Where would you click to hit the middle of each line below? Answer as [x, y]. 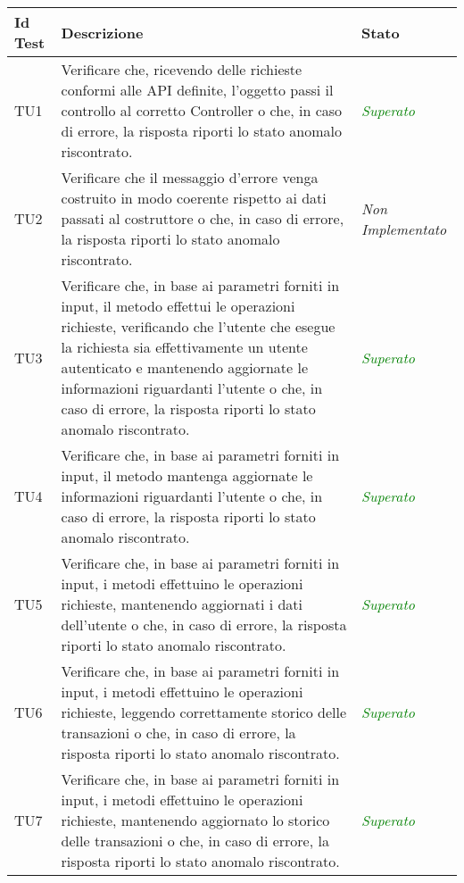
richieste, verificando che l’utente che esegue [198, 326]
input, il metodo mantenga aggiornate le [187, 475]
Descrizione [102, 32]
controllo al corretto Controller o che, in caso [202, 110]
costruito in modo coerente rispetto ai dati [194, 198]
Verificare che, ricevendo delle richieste [182, 69]
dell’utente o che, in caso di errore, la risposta [204, 625]
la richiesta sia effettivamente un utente [184, 347]
